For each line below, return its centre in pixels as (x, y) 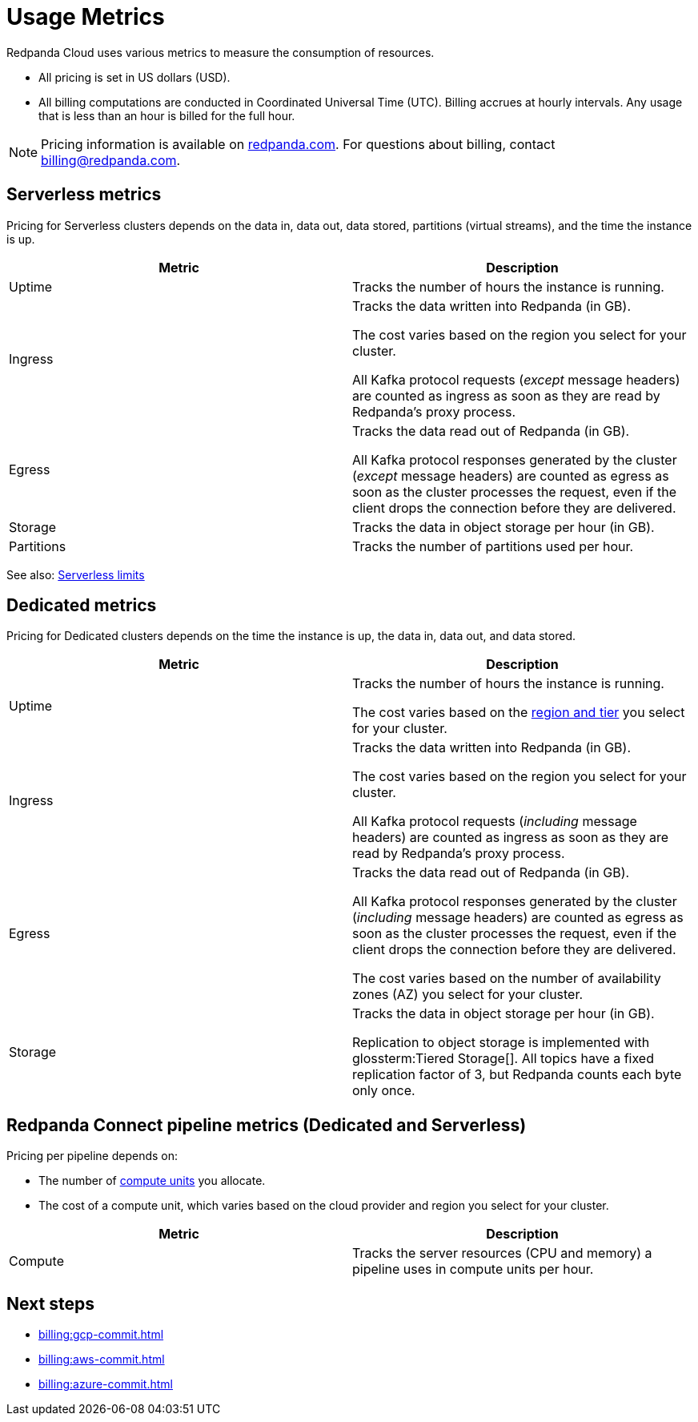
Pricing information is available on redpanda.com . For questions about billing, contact (298, 144)
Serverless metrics (84, 195)
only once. (384, 1091)
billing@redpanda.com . (111, 160)
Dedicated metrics (82, 606)
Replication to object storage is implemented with (501, 1043)
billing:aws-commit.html (102, 1360)
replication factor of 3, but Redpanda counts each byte (517, 1075)
